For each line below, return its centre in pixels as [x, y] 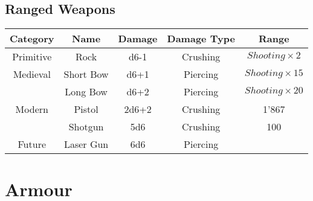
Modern [32, 109]
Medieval [32, 74]
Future [32, 144]
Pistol [86, 109]
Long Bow [86, 92]
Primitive [32, 57]
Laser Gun [86, 144]
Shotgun [86, 127]
